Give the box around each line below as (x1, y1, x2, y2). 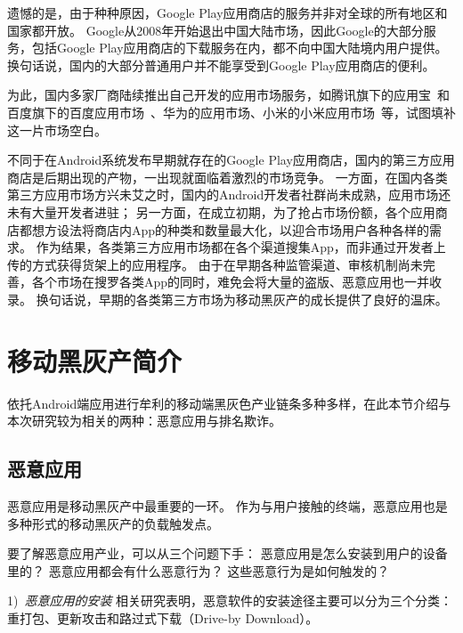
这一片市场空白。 (7, 120, 107, 139)
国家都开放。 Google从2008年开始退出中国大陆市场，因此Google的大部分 (7, 20, 424, 39)
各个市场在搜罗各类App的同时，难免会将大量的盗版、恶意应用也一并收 (31, 272, 443, 291)
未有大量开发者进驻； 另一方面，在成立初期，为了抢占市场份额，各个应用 (7, 202, 435, 221)
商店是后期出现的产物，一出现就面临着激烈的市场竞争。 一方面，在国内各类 (7, 167, 448, 186)
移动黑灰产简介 (7, 342, 183, 378)
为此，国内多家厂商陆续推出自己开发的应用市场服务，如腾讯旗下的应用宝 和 (7, 85, 450, 104)
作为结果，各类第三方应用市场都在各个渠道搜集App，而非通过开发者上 (36, 238, 446, 256)
